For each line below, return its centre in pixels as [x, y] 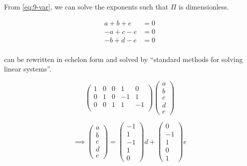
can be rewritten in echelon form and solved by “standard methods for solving [123, 59]
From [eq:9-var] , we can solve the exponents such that [86, 6]
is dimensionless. [204, 6]
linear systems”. [28, 69]
